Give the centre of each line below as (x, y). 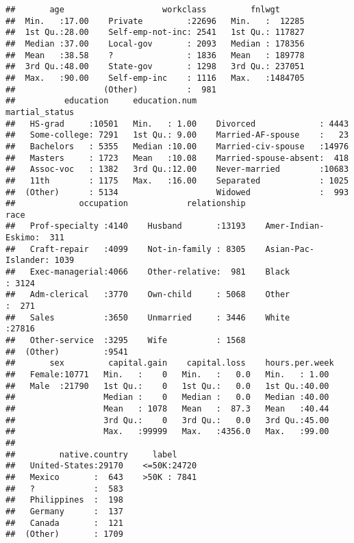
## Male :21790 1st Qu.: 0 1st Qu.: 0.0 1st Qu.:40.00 (167, 386)
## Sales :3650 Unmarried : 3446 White (148, 317)
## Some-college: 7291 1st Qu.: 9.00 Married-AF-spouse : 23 (177, 135)
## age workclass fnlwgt (143, 10)
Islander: (28, 261)
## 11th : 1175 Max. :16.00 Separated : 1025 (177, 180)
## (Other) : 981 (111, 89)
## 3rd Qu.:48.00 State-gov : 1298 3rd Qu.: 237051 (155, 67)
